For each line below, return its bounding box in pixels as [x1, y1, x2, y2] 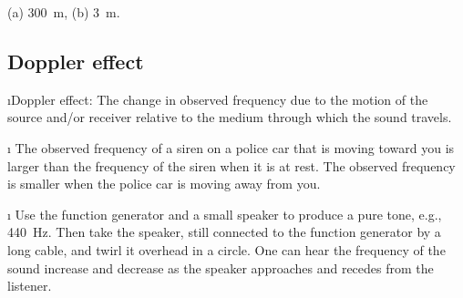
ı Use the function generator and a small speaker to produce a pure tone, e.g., [7, 204, 442, 223]
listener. [7, 276, 52, 295]
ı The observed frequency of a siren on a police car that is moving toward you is [7, 138, 455, 157]
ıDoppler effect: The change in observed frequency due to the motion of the [7, 89, 428, 108]
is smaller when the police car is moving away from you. [7, 174, 321, 193]
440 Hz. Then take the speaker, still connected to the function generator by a [7, 222, 441, 241]
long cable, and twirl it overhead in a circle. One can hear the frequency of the [7, 240, 446, 259]
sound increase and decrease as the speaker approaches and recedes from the [7, 258, 434, 277]
